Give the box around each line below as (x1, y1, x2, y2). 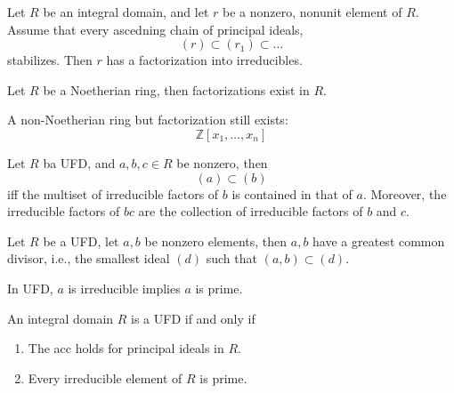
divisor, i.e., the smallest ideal (7, 249, 170, 268)
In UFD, (7, 278, 53, 297)
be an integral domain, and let (43, 3, 209, 20)
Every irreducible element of (28, 368, 182, 387)
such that (206, 249, 257, 268)
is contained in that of (231, 184, 353, 203)
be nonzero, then (176, 153, 268, 172)
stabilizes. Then (7, 51, 93, 69)
